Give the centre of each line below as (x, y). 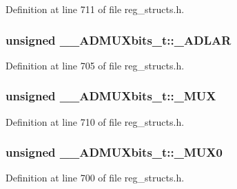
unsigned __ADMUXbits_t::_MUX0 (114, 152)
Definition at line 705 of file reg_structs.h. (95, 65)
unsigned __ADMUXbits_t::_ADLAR (118, 40)
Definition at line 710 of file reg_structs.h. (95, 121)
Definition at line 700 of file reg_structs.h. (95, 178)
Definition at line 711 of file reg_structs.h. (95, 9)
